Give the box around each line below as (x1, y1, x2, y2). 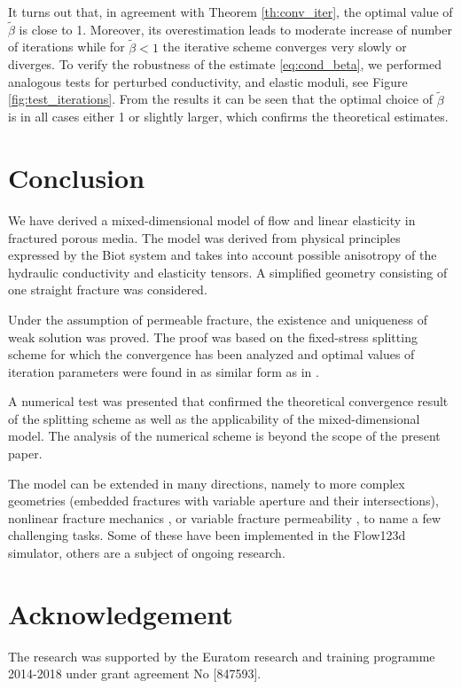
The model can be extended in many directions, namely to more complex (8, 474, 405, 492)
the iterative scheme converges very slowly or (162, 37, 407, 56)
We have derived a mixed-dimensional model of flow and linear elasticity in (8, 210, 416, 229)
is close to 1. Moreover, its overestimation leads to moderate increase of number (19, 20, 452, 38)
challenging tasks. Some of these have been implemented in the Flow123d (8, 526, 406, 544)
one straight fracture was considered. (8, 280, 207, 299)
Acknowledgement (8, 595, 233, 631)
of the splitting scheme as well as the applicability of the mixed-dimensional (8, 409, 420, 427)
